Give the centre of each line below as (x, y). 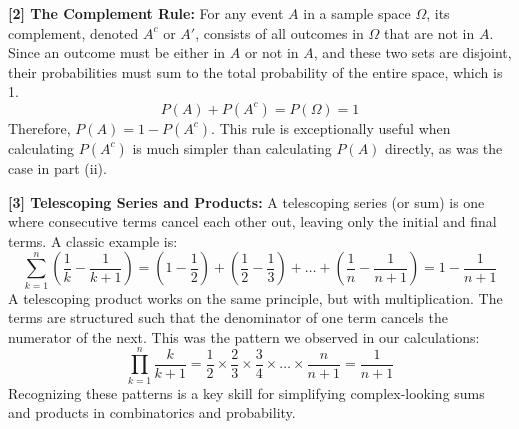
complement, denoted (73, 32)
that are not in (429, 32)
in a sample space (357, 13)
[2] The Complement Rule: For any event (146, 13)
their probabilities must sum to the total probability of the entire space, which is (255, 71)
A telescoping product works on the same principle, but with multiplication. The (255, 297)
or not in (271, 52)
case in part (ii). (57, 167)
